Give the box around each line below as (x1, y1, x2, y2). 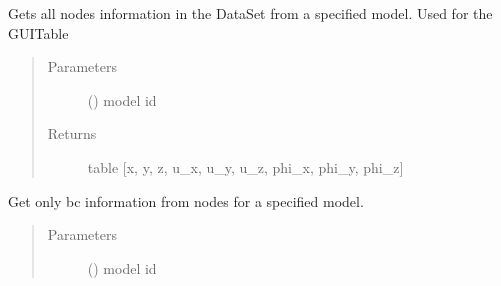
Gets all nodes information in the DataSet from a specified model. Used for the (8, 3, 493, 23)
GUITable (8, 22, 69, 43)
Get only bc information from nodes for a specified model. (8, 190, 364, 211)
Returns (47, 123, 97, 144)
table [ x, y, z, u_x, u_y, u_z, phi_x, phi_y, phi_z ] (87, 156, 404, 177)
